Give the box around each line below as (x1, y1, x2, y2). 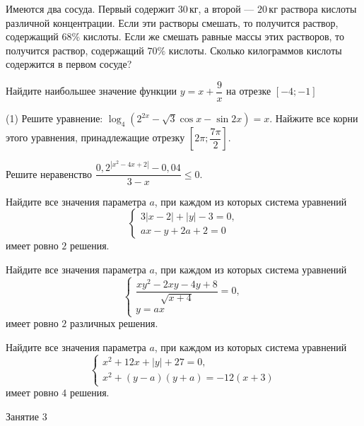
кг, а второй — (189, 1, 254, 16)
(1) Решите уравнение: (6, 111, 103, 126)
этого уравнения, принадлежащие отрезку (6, 130, 185, 145)
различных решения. (69, 316, 158, 331)
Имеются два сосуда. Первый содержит (6, 1, 175, 16)
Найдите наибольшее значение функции (6, 83, 177, 98)
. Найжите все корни (269, 111, 358, 126)
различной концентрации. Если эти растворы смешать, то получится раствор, (6, 15, 339, 30)
